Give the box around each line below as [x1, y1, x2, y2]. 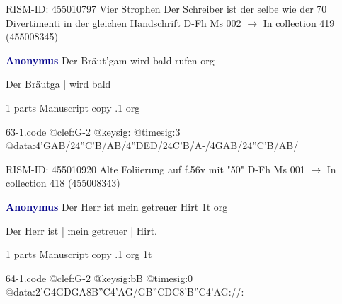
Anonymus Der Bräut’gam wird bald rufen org [6, 52, 215, 67]
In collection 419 [263, 15, 335, 30]
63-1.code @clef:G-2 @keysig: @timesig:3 [6, 124, 181, 139]
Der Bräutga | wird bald [6, 76, 111, 91]
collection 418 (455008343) [6, 175, 120, 190]
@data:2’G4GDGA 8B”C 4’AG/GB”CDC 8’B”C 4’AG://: [6, 284, 244, 299]
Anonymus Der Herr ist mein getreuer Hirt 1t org [6, 199, 228, 214]
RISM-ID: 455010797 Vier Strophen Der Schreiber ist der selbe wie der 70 [6, 1, 327, 16]
